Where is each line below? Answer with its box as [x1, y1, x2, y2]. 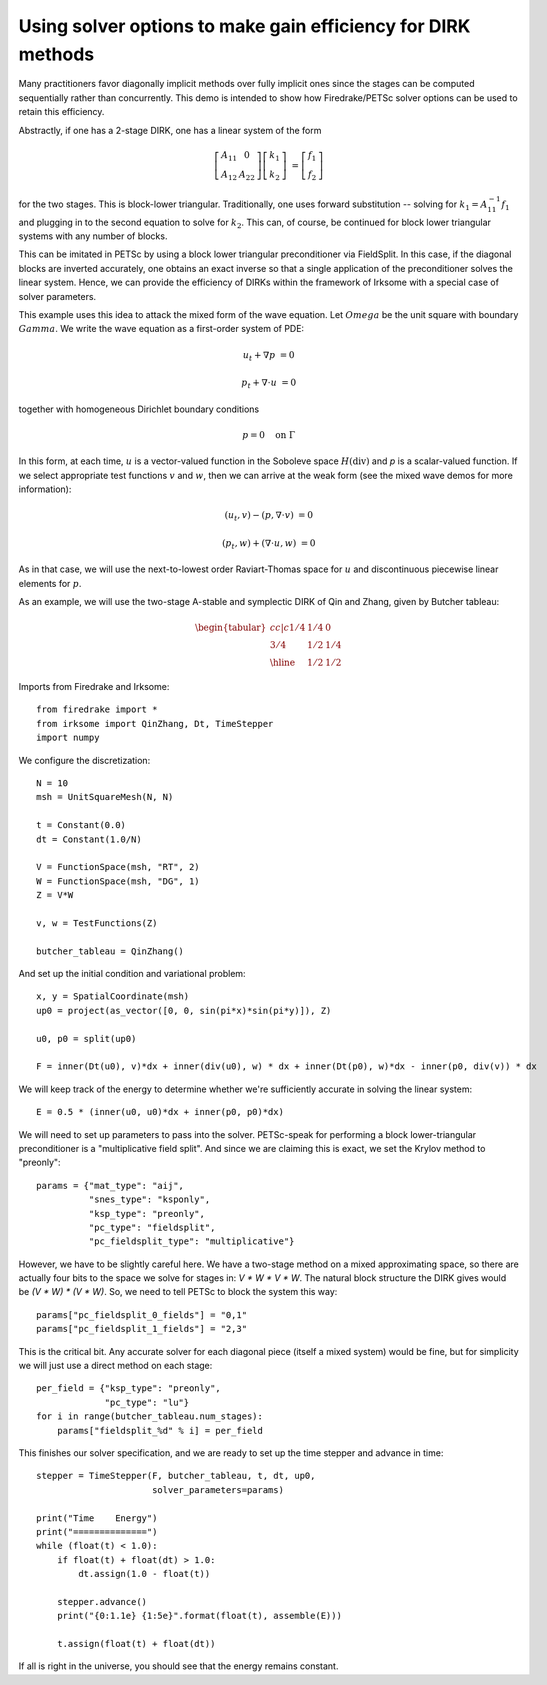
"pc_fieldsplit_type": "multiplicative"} [88, 1236, 295, 1247]
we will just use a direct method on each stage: [18, 1360, 213, 1372]
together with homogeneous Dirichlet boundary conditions [18, 403, 260, 415]
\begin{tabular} [195, 622, 267, 634]
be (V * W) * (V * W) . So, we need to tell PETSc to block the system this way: [18, 1286, 338, 1298]
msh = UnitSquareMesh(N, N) [36, 791, 174, 803]
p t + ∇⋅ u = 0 [241, 377, 297, 390]
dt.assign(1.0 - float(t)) [78, 1568, 211, 1580]
